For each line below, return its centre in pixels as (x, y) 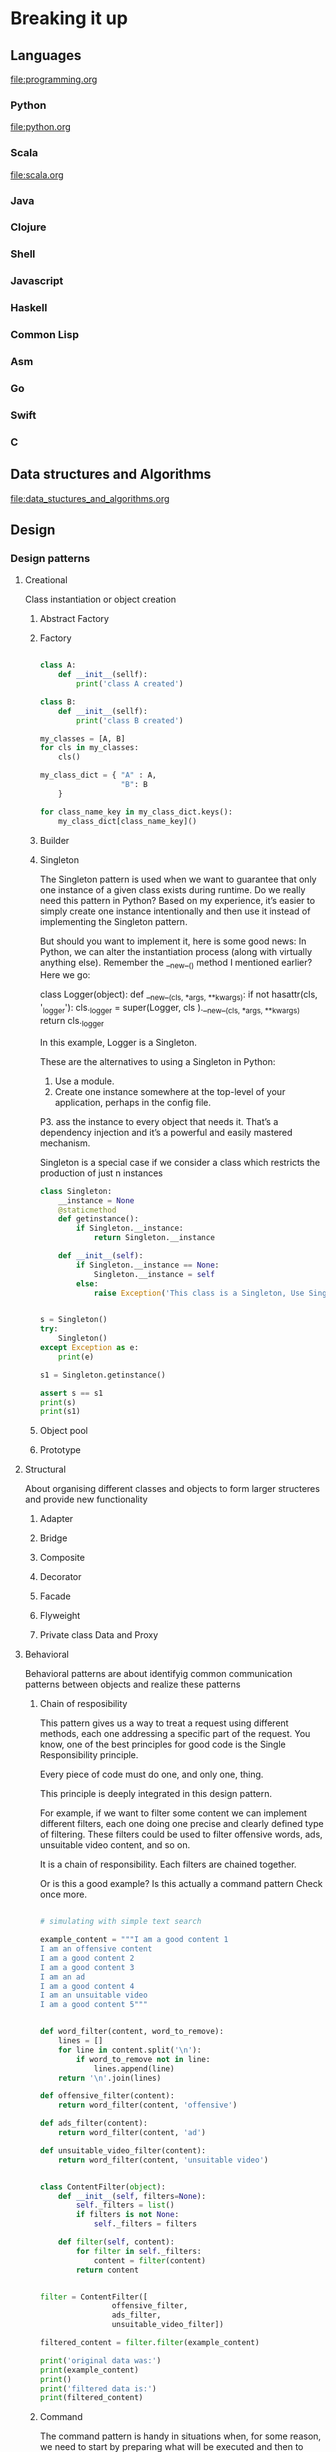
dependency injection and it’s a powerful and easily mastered (166, 1132)
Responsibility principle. (89, 1755)
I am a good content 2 (87, 1958)
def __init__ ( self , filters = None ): (132, 2196)
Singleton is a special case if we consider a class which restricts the (180, 1162)
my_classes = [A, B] (82, 738)
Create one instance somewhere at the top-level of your (170, 1091)
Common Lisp (45, 335)
